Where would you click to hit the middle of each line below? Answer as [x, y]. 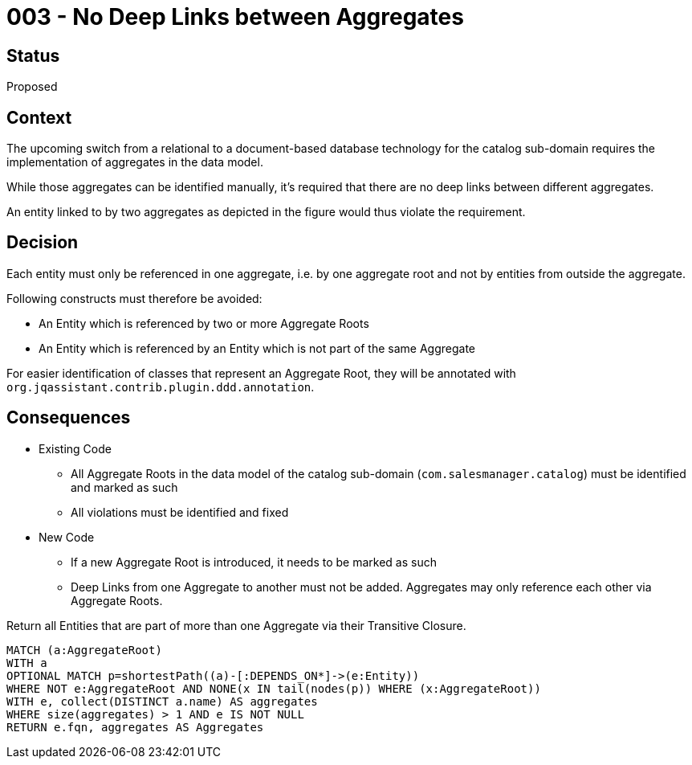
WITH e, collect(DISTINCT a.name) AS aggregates [162, 701]
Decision [43, 243]
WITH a [27, 663]
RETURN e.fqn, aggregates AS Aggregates [135, 727]
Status [33, 55]
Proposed [32, 87]
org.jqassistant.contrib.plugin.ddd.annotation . [161, 387]
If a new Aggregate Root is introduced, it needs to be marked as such [254, 562]
